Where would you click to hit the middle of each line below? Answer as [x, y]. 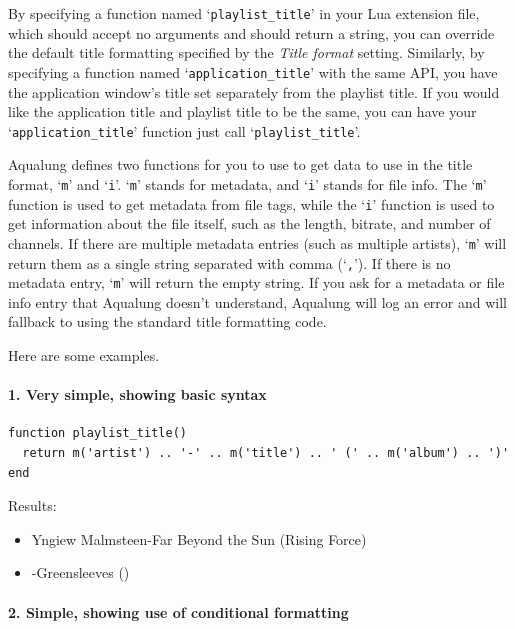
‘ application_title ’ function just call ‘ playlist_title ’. [184, 130]
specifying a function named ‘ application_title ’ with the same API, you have [253, 71]
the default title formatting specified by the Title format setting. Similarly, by [246, 52]
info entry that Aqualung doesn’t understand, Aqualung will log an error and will [257, 301]
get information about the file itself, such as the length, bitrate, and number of [249, 223]
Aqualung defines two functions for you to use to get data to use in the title [240, 164]
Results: [32, 505]
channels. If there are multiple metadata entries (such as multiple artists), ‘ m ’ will [257, 242]
